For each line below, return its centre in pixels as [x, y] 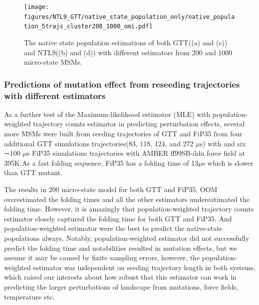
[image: [37, 7]
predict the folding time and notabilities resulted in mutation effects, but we [121, 248]
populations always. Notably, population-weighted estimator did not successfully [127, 238]
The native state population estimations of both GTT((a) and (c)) [126, 42]
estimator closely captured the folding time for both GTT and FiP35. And [118, 218]
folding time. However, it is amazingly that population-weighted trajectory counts [129, 209]
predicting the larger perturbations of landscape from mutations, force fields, [121, 286]
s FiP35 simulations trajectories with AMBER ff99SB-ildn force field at [136, 153]
